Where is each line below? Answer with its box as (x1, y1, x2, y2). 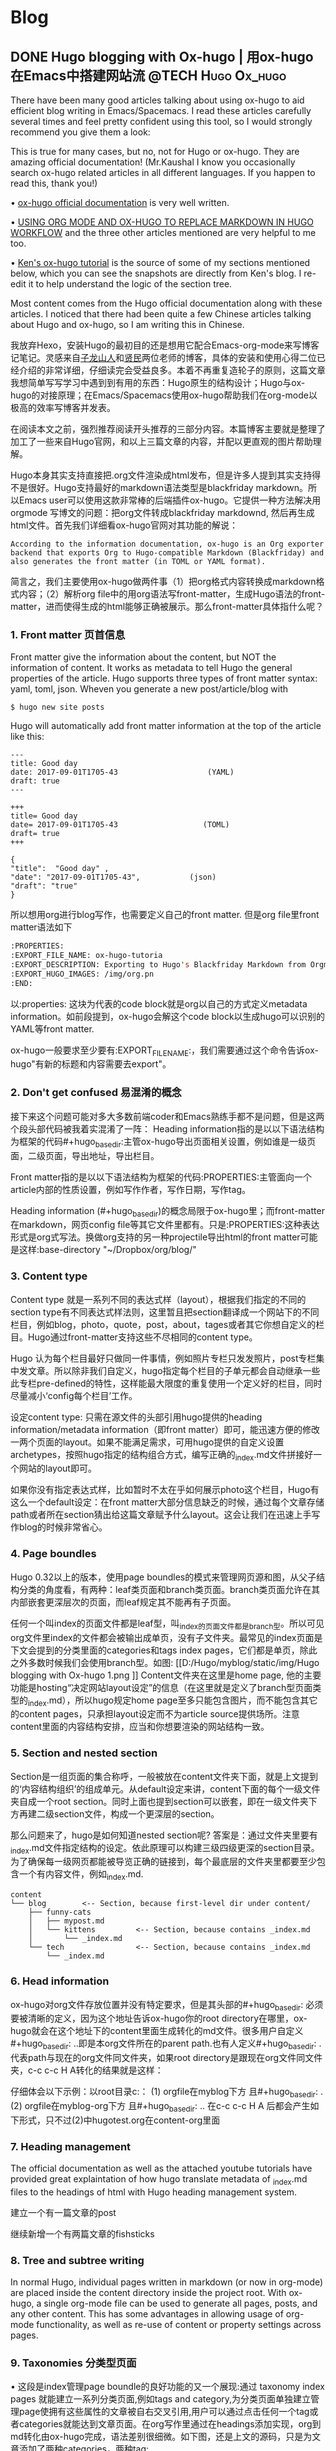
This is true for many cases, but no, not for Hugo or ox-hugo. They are (10, 146, 300, 157)
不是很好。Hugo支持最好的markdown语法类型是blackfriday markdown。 (10, 482, 309, 493)
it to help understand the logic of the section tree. (28, 278, 233, 290)
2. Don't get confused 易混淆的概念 (10, 1086, 182, 1100)
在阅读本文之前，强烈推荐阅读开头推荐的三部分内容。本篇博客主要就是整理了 (10, 423, 326, 435)
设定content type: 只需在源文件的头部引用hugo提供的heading (10, 1411, 263, 1423)
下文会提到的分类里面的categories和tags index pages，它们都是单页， (10, 1644, 300, 1656)
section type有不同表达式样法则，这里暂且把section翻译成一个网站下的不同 (10, 1306, 320, 1318)
